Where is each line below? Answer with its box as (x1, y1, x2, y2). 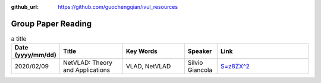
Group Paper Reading (11, 18, 92, 29)
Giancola (187, 66, 213, 74)
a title (11, 35, 27, 43)
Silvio (187, 59, 203, 67)
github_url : (11, 4, 39, 10)
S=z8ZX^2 (220, 62, 250, 71)
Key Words (125, 47, 158, 55)
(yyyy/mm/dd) (14, 51, 56, 59)
